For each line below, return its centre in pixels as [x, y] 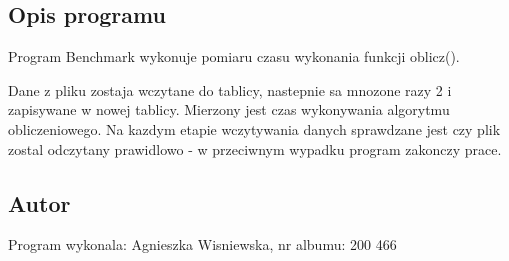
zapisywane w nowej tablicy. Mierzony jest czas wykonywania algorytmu [229, 109]
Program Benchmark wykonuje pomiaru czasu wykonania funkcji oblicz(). [234, 56]
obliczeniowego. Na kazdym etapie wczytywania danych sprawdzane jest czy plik [254, 128]
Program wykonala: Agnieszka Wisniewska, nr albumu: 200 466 [202, 244]
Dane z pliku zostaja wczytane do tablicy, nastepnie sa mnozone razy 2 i [230, 89]
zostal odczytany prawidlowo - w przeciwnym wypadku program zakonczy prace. [255, 148]
